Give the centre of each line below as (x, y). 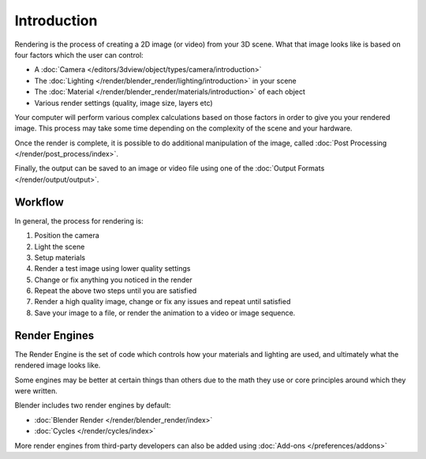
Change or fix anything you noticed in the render (113, 280)
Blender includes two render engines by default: (93, 405)
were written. (36, 390)
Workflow (39, 202)
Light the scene (60, 246)
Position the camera (67, 235)
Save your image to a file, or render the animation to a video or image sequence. (165, 313)
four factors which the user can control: (79, 55)
